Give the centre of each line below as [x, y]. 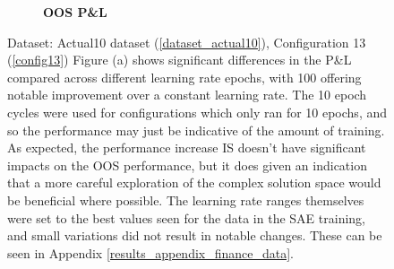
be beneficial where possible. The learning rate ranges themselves [186, 200]
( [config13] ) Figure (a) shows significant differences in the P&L [180, 60]
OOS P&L [75, 12]
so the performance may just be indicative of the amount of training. [196, 130]
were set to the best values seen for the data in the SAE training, [186, 217]
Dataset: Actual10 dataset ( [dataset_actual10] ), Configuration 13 [187, 42]
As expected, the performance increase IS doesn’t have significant [187, 148]
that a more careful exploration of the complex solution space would [194, 182]
